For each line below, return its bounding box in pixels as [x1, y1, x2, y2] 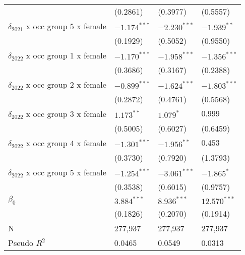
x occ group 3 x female [26, 108, 106, 119]
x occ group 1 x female [26, 49, 106, 61]
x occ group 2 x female [26, 79, 106, 90]
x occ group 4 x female [26, 137, 106, 149]
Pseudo [8, 237, 34, 249]
